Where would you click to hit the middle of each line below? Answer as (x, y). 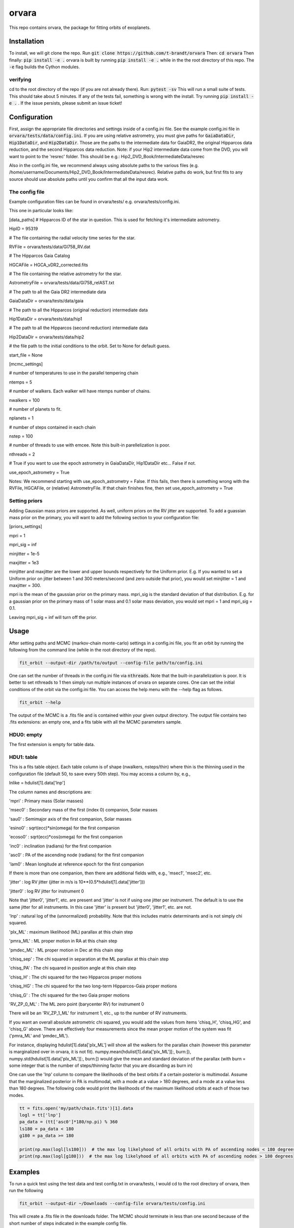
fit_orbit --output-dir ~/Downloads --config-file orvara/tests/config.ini (112, 1204)
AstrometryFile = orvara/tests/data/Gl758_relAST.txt (62, 283)
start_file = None (26, 355)
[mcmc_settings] (26, 364)
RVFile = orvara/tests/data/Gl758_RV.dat (50, 247)
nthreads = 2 (22, 454)
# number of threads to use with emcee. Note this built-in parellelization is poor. (90, 445)
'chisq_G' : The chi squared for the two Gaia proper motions (69, 995)
